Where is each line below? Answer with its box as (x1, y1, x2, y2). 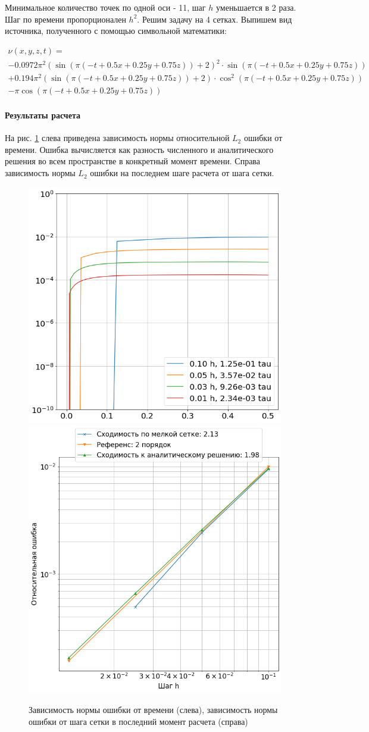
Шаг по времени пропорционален (5, 12, 126, 25)
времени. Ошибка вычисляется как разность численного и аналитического (5, 143, 274, 155)
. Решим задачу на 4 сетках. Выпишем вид (137, 12, 292, 25)
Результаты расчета (5, 109, 81, 121)
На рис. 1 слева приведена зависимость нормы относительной (5, 132, 230, 144)
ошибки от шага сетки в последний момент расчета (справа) (29, 715, 248, 727)
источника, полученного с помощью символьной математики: (5, 24, 227, 37)
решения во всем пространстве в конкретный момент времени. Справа (5, 155, 261, 167)
